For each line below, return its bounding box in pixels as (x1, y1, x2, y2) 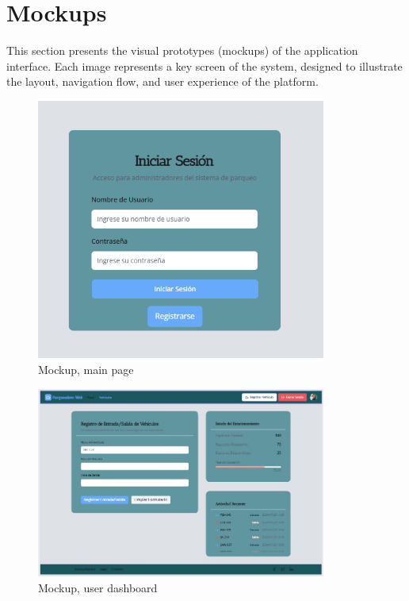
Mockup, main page (38, 361, 134, 378)
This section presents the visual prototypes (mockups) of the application (6, 42, 358, 59)
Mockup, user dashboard (38, 579, 158, 595)
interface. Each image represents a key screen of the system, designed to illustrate (6, 57, 403, 74)
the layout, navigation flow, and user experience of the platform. (6, 73, 319, 90)
